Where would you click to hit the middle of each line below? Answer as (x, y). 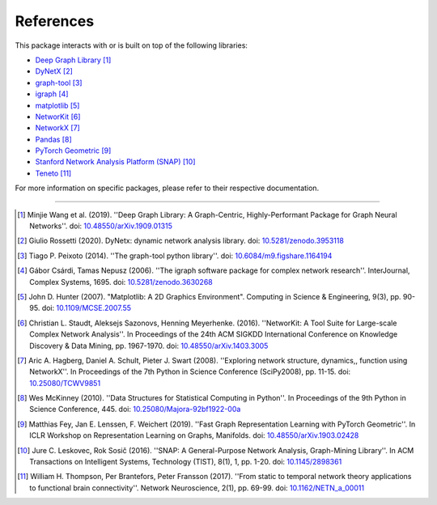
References (55, 21)
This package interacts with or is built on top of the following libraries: (132, 45)
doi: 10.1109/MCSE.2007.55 (87, 308)
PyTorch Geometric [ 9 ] (73, 151)
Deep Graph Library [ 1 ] (73, 60)
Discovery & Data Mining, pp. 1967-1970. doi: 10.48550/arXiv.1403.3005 (149, 346)
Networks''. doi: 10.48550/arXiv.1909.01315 (101, 226)
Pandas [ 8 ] (53, 139)
